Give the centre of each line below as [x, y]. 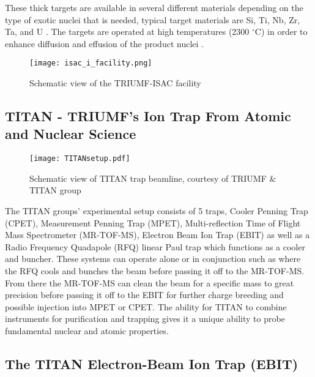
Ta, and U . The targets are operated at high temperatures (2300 [127, 32]
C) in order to [281, 32]
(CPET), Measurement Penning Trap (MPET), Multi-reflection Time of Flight [153, 222]
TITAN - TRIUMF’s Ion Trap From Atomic [148, 116]
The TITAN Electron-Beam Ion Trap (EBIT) [152, 363]
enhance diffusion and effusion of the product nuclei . [104, 43]
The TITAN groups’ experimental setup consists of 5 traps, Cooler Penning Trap [157, 211]
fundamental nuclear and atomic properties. [87, 330]
